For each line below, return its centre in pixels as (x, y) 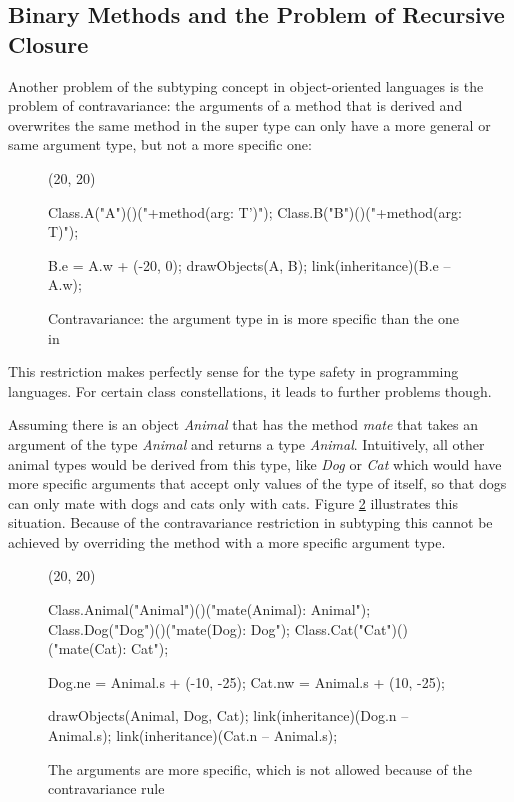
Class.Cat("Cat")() (351, 628)
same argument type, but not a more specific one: (160, 144)
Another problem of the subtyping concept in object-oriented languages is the (246, 85)
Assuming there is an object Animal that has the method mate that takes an (243, 424)
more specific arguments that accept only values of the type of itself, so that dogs (257, 483)
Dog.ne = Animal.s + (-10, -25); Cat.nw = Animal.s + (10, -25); (246, 681)
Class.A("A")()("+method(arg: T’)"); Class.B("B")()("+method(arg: (255, 211)
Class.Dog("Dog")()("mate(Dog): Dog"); (169, 628)
